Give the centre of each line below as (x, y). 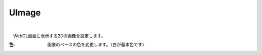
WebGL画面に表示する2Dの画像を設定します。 (59, 36)
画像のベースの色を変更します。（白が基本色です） (97, 45)
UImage (25, 13)
